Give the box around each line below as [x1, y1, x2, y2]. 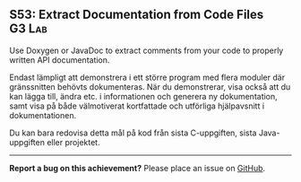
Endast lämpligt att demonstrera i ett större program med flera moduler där [9, 72, 285, 82]
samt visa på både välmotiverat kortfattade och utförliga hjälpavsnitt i [9, 100, 265, 111]
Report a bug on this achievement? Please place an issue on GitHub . [9, 162, 266, 173]
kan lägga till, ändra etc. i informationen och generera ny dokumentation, [9, 91, 278, 101]
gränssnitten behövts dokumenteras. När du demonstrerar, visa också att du [9, 81, 291, 92]
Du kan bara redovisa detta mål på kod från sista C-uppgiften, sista [9, 127, 257, 138]
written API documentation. [9, 54, 110, 65]
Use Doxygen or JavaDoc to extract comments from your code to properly [9, 45, 284, 56]
